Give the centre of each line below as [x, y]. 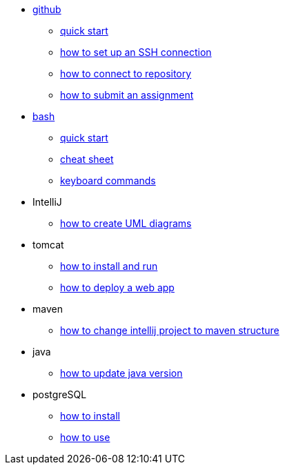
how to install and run [109, 266]
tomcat [48, 245]
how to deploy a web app [117, 287]
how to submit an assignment [127, 95]
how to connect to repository [126, 74]
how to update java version [121, 373]
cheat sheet [87, 159]
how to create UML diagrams [126, 223]
